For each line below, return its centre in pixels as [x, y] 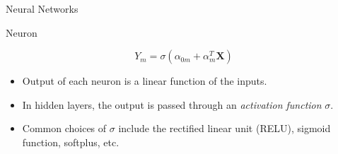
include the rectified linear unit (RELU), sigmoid [225, 128]
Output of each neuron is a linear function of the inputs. [145, 81]
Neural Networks [42, 8]
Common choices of [64, 128]
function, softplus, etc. [71, 142]
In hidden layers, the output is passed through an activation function [172, 104]
